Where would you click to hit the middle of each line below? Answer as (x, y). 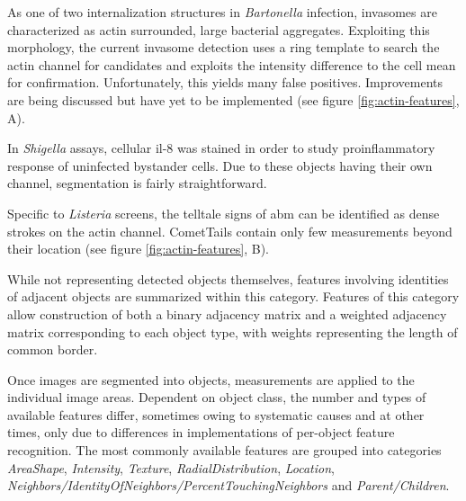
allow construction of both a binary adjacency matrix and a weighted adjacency (227, 313)
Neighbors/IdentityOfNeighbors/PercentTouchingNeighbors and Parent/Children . (229, 485)
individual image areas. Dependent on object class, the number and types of (217, 397)
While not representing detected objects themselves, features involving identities (228, 278)
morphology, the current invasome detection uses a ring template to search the (224, 47)
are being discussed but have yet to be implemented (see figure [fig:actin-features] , (233, 99)
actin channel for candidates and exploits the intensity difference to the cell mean (232, 64)
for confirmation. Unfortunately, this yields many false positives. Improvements (225, 82)
